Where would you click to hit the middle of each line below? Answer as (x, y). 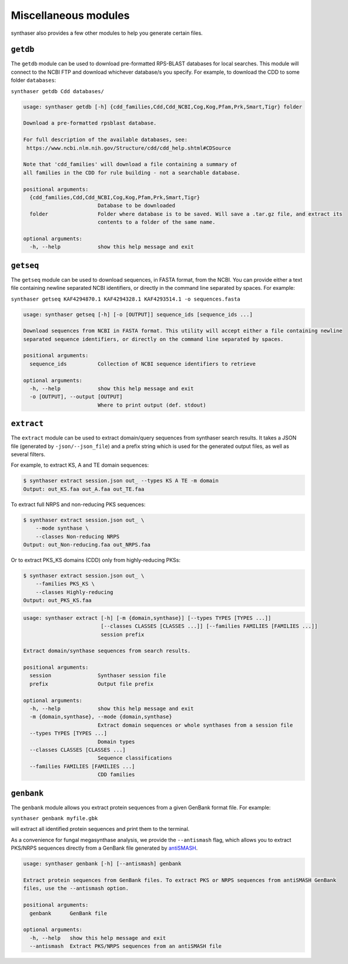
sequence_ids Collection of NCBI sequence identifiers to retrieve (143, 364)
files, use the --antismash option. (76, 889)
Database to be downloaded (136, 206)
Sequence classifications (135, 758)
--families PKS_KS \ (65, 584)
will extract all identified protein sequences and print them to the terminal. (100, 829)
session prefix (123, 634)
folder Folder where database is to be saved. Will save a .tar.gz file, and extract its (186, 214)
